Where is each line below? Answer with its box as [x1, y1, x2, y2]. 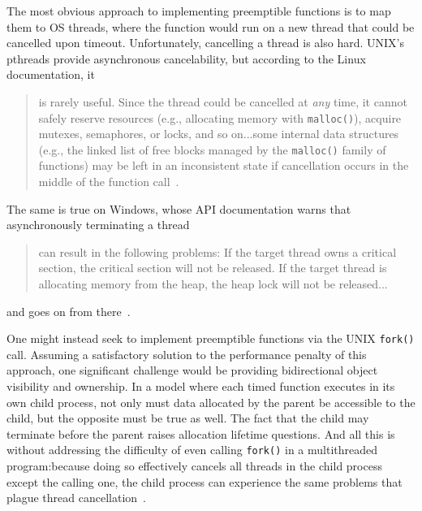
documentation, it [6, 66, 95, 83]
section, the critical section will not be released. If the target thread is [38, 259, 387, 276]
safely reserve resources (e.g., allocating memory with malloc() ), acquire [38, 109, 402, 126]
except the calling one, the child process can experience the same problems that [6, 473, 403, 490]
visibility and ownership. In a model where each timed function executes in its [6, 378, 395, 395]
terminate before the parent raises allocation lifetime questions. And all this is [6, 425, 395, 442]
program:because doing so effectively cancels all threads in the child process [6, 457, 382, 474]
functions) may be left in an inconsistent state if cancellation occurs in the [38, 157, 409, 174]
